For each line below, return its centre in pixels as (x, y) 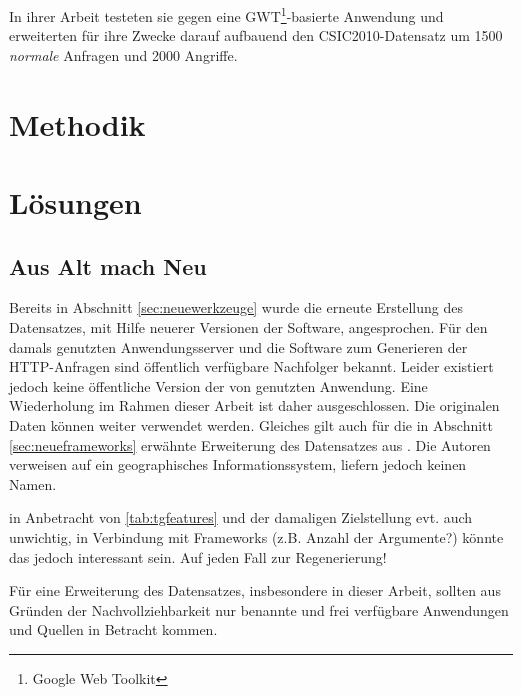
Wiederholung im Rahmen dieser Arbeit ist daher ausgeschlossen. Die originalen (254, 405)
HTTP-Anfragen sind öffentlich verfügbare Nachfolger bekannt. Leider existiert (251, 366)
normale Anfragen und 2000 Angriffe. (123, 54)
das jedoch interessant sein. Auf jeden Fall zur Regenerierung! (198, 556)
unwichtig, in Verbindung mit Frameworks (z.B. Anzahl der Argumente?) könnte (256, 536)
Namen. (33, 483)
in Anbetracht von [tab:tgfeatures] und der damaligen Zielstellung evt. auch (241, 517)
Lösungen (75, 202)
